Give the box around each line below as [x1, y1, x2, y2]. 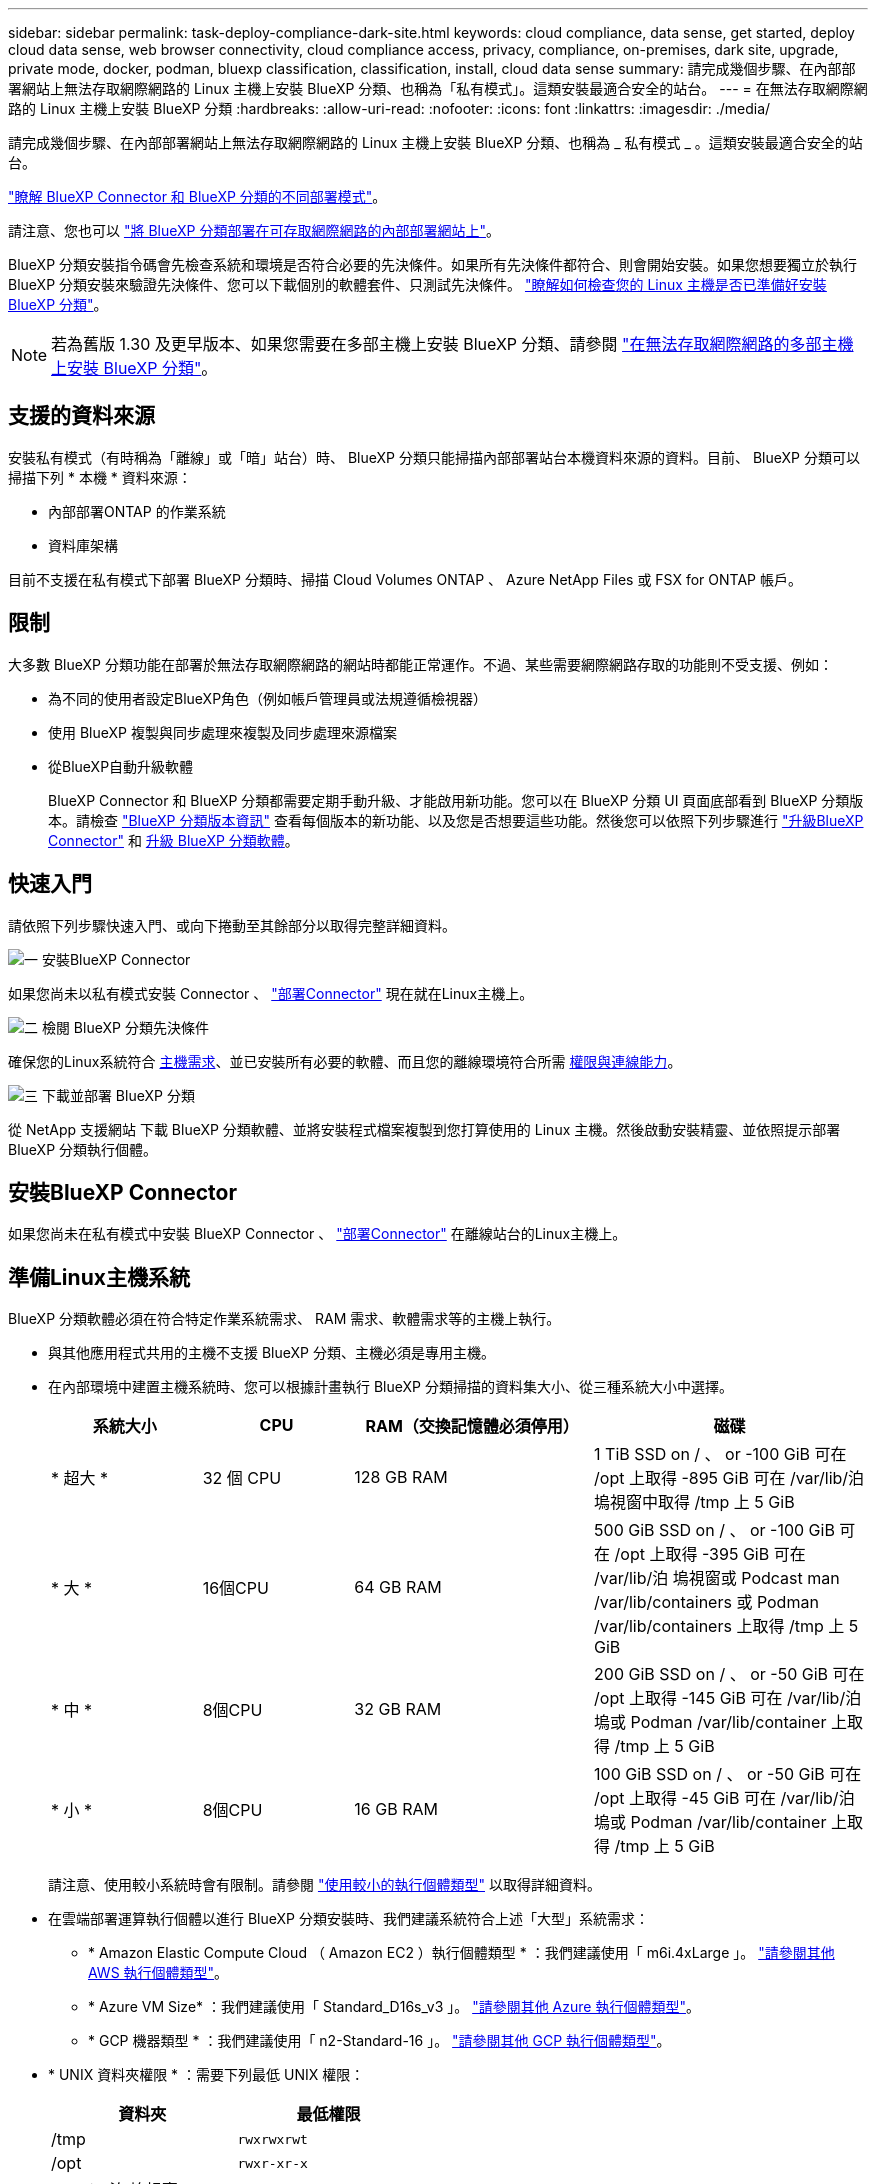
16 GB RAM [354, 1799, 438, 1820]
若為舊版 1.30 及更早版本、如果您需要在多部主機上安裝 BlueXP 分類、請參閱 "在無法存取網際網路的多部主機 [51, 334, 854, 354]
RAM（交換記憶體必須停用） [365, 1416, 579, 1437]
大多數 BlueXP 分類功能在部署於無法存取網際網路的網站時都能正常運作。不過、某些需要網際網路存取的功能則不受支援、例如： [8, 655, 833, 673]
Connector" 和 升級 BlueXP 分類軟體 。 [48, 831, 299, 849]
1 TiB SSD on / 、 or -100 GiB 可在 [594, 1444, 847, 1465]
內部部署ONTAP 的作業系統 [48, 502, 226, 520]
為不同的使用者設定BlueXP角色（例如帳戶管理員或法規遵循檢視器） [48, 689, 488, 707]
